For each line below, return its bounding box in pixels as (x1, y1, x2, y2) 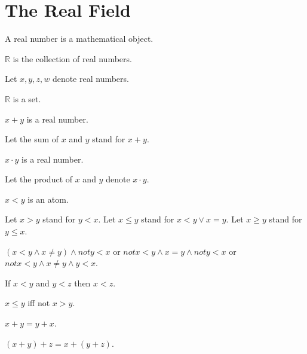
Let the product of (5, 173, 73, 185)
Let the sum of (5, 133, 59, 145)
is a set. (13, 92, 41, 105)
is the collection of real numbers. (13, 52, 132, 65)
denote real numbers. (52, 72, 129, 85)
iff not (27, 297, 50, 309)
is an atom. (27, 193, 69, 205)
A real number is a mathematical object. (5, 32, 153, 45)
